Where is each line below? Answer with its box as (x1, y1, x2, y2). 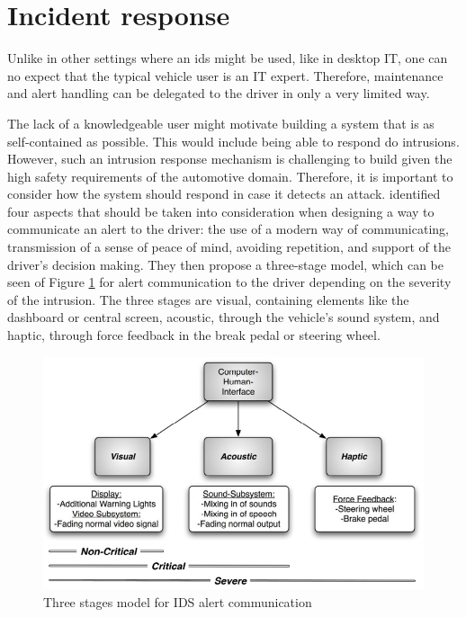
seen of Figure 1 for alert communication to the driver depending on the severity (7, 273, 452, 291)
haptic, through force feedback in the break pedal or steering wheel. (7, 326, 381, 344)
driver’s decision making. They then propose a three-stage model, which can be (7, 255, 444, 273)
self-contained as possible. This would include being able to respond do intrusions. (7, 131, 460, 150)
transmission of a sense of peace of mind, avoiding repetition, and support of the (7, 237, 451, 256)
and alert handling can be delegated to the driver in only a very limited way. (7, 84, 430, 103)
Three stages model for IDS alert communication (43, 593, 312, 612)
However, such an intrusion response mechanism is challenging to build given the (7, 149, 453, 168)
